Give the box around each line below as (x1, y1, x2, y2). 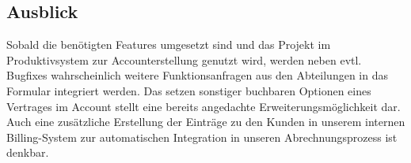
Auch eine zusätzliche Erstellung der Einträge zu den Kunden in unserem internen (6, 113, 405, 130)
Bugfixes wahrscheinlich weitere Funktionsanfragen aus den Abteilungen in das (6, 67, 388, 83)
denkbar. (6, 144, 49, 161)
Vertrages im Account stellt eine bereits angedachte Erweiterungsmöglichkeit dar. (6, 98, 401, 114)
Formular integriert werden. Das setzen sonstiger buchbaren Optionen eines (6, 82, 371, 98)
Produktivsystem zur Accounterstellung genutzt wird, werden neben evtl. (6, 51, 362, 68)
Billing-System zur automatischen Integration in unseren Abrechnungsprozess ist (6, 128, 398, 145)
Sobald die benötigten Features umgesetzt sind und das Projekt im (6, 36, 331, 53)
